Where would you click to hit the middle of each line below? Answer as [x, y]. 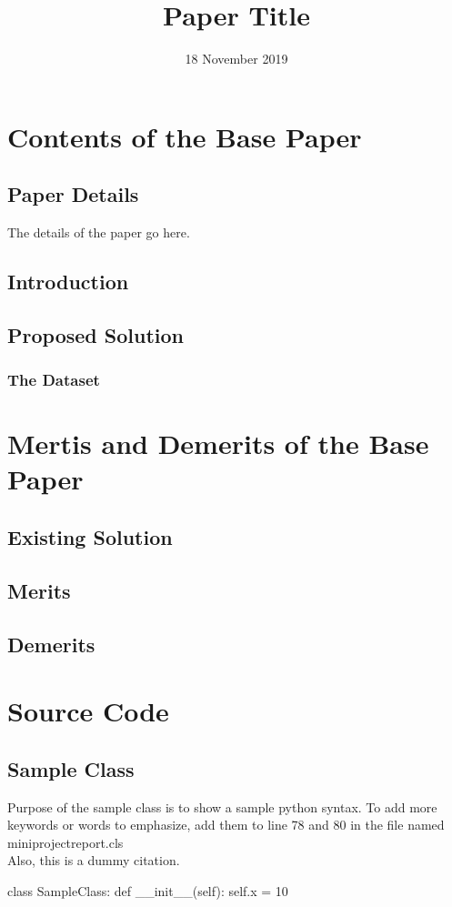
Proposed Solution [95, 334]
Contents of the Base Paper [185, 136]
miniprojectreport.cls [65, 842]
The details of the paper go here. [99, 232]
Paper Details [73, 194]
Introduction [68, 282]
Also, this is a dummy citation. [94, 860]
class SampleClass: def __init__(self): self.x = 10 [148, 890]
